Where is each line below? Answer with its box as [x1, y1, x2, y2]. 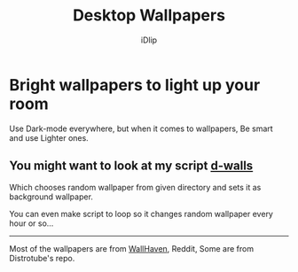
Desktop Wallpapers [72, 5, 226, 26]
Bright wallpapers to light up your [9, 74, 261, 95]
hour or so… [9, 218, 54, 229]
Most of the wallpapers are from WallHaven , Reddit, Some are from [9, 243, 255, 253]
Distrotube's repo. [9, 253, 75, 263]
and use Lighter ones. [9, 132, 89, 143]
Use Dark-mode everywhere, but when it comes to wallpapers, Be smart [9, 123, 273, 134]
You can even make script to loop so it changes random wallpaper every [9, 208, 273, 219]
